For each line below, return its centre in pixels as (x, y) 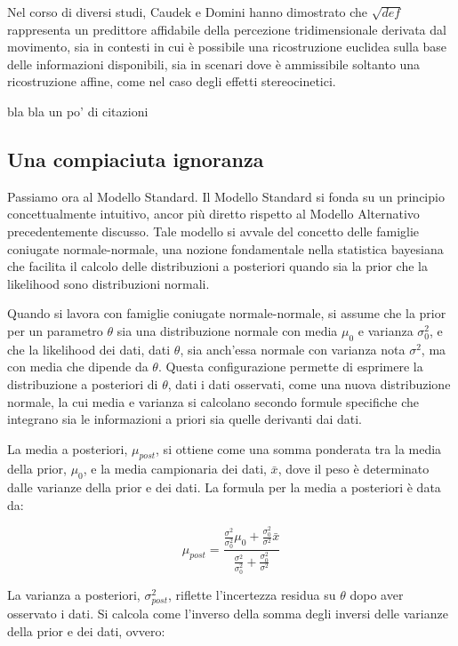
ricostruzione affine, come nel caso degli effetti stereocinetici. (172, 81)
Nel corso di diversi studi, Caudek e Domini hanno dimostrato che (188, 12)
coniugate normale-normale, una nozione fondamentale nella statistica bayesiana (225, 248)
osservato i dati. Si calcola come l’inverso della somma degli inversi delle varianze (228, 613)
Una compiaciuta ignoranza (136, 159)
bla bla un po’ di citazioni (78, 111)
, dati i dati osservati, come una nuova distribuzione (309, 383)
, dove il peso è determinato (354, 469)
